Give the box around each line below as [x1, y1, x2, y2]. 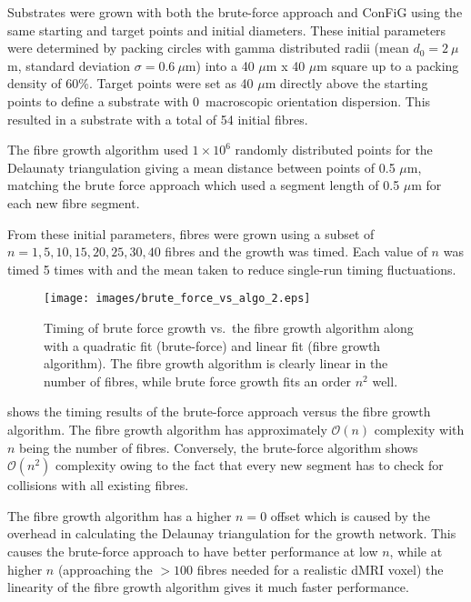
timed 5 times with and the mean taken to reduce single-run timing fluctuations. [7, 259, 456, 278]
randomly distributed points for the [235, 140, 433, 159]
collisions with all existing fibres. [7, 476, 189, 495]
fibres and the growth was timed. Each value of [165, 242, 427, 261]
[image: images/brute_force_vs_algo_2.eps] [44, 292, 311, 306]
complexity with [374, 419, 465, 438]
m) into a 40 [185, 55, 255, 75]
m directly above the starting [265, 74, 428, 93]
